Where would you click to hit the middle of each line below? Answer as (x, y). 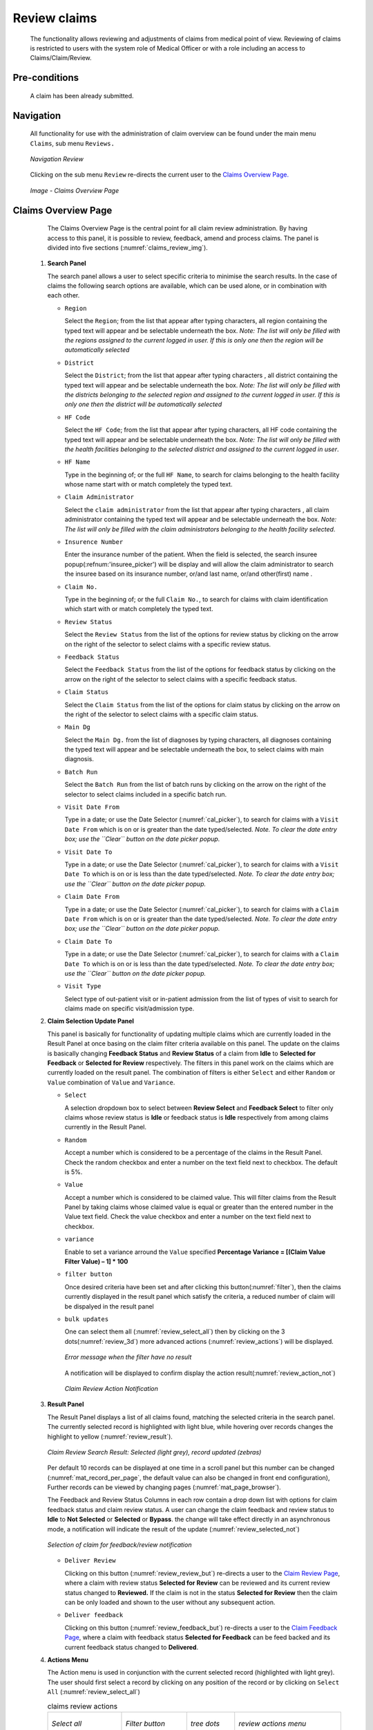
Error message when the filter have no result (128, 1357)
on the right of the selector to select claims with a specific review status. (168, 644)
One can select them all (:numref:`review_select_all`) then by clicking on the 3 (175, 1331)
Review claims (55, 18)
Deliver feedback (94, 1615)
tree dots (205, 1723)
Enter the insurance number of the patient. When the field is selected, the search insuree (191, 554)
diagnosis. (79, 759)
